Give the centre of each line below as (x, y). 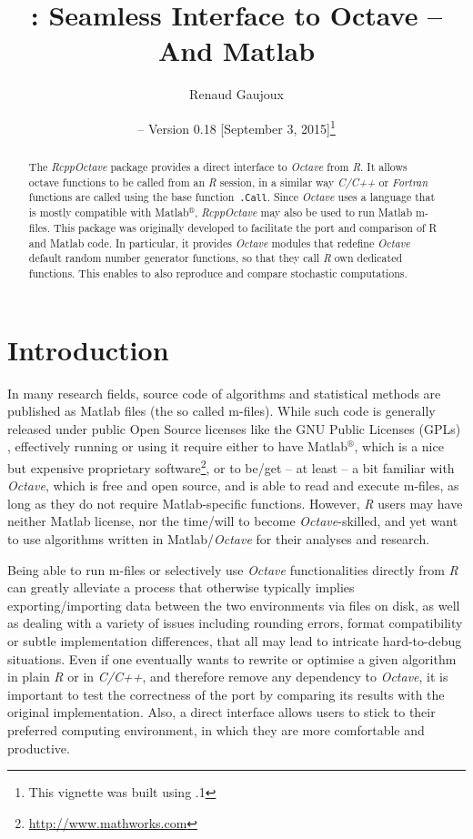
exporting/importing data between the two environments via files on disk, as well (234, 605)
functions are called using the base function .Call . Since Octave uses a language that (232, 197)
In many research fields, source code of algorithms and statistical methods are (224, 393)
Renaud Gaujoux (236, 94)
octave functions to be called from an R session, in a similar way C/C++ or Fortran (228, 182)
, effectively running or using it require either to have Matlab (178, 446)
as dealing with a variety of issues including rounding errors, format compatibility (235, 623)
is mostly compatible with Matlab (109, 212)
